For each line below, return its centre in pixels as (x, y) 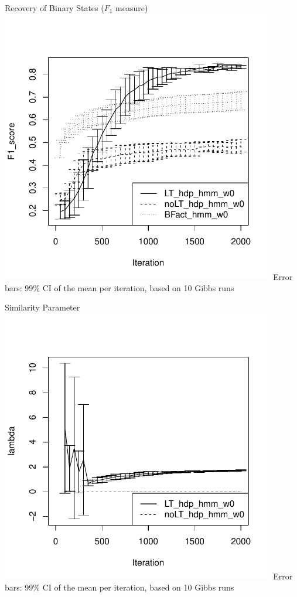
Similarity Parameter (42, 307)
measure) (132, 8)
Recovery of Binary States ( (54, 8)
